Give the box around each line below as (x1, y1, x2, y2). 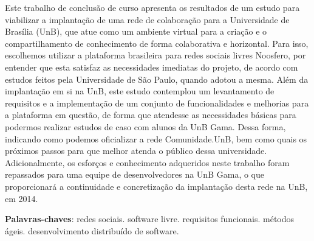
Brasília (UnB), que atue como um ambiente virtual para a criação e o (5, 25, 267, 38)
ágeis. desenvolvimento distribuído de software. (5, 224, 179, 237)
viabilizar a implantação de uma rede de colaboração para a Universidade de (5, 13, 290, 26)
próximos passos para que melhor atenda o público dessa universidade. (5, 144, 267, 157)
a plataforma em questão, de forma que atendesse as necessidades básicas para (5, 108, 296, 121)
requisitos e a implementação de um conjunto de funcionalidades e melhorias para (5, 96, 309, 109)
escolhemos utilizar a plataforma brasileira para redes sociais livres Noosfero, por (5, 49, 306, 61)
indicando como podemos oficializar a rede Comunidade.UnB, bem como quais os (5, 132, 307, 145)
